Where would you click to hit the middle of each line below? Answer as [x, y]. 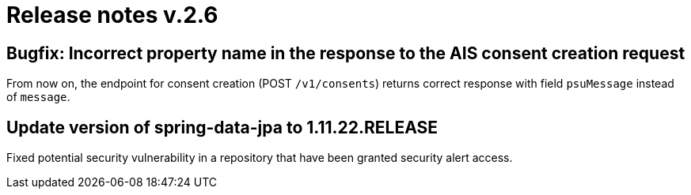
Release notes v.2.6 [112, 15]
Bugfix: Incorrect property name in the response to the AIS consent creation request [346, 53]
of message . [38, 97]
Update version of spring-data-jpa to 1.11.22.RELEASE [222, 127]
